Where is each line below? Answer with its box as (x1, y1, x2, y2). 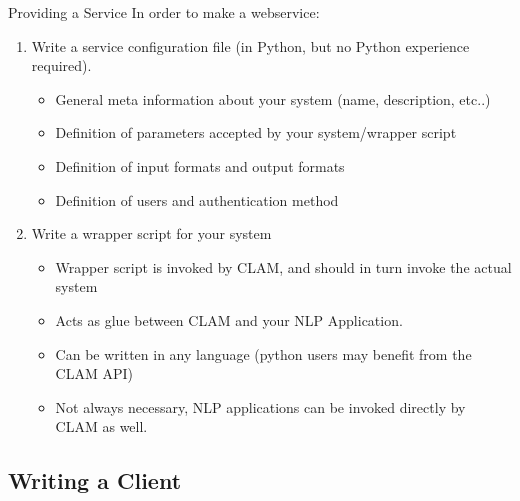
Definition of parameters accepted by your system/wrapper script (55, 122, 457, 143)
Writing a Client (8, 465, 182, 496)
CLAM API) (55, 363, 133, 384)
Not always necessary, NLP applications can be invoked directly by (55, 396, 466, 417)
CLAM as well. (55, 416, 148, 437)
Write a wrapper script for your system (31, 223, 272, 244)
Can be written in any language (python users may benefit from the (55, 343, 472, 364)
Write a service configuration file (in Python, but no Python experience (31, 35, 470, 56)
